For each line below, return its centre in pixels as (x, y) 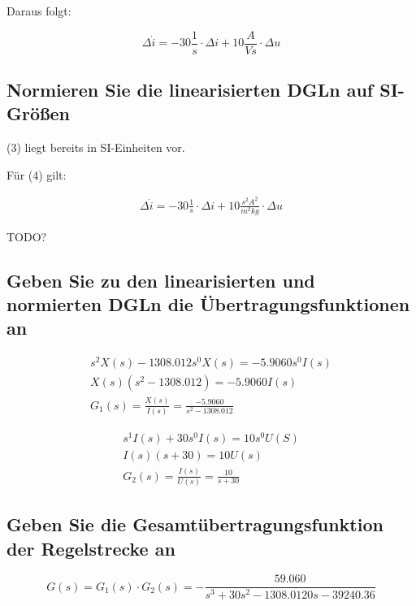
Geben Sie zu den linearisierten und (161, 280)
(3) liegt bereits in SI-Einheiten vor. (96, 147)
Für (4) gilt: (37, 174)
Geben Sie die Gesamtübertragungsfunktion (195, 524)
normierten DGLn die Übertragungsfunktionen (208, 304)
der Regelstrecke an (91, 548)
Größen (39, 113)
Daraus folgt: (39, 11)
